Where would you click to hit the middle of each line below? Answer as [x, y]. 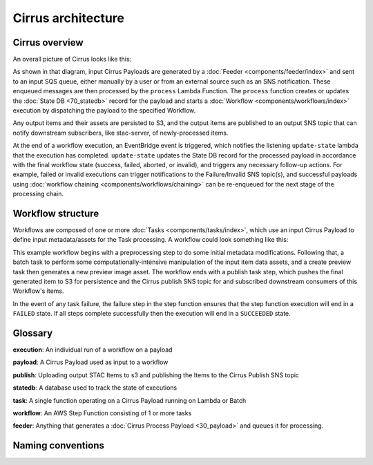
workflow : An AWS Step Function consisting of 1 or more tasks [102, 413]
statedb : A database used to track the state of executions [95, 388]
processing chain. [38, 194]
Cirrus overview [48, 42]
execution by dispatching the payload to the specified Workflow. [104, 111]
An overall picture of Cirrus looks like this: [72, 59]
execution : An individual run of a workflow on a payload [93, 350]
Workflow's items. [39, 291]
